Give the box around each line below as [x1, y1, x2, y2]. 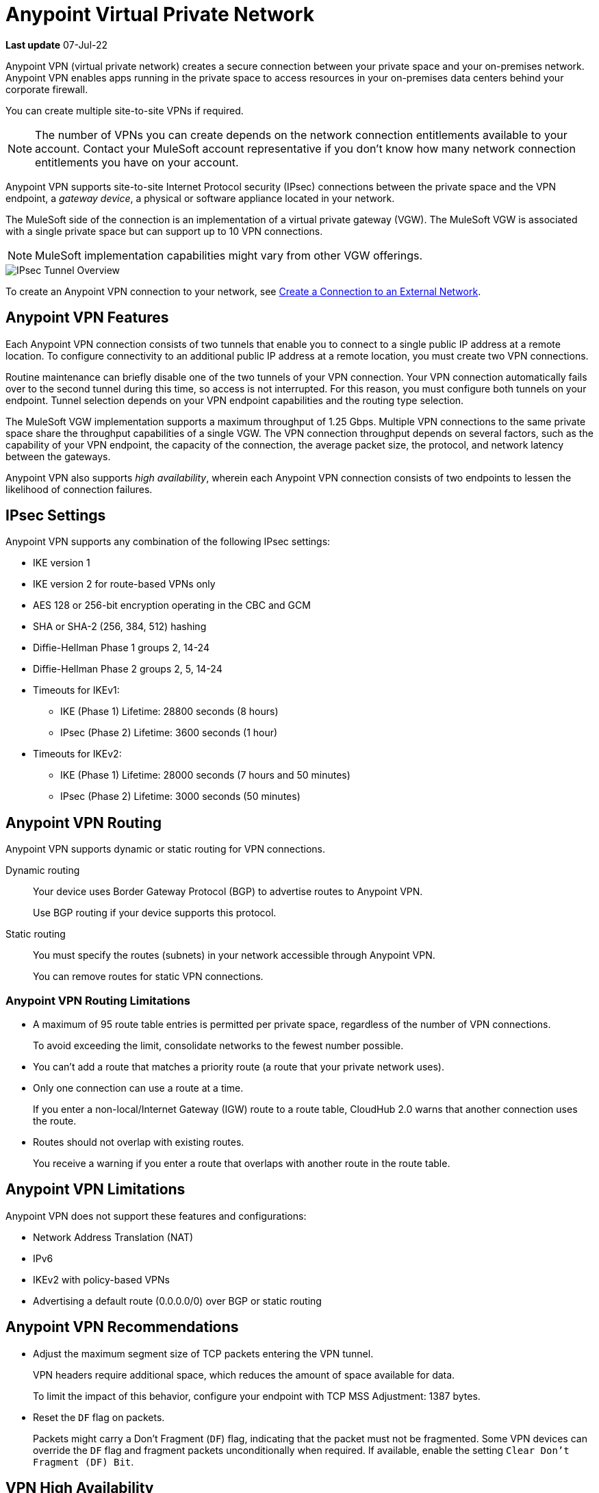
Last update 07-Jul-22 [5, 38, 108, 51]
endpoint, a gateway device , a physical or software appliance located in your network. [5, 192, 395, 204]
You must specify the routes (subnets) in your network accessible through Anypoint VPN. [33, 949, 435, 962]
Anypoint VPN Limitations [5, 1181, 186, 1199]
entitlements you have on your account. [35, 155, 239, 169]
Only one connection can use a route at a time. [33, 1082, 244, 1094]
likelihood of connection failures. [5, 483, 153, 495]
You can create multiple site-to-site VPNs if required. [5, 104, 244, 116]
